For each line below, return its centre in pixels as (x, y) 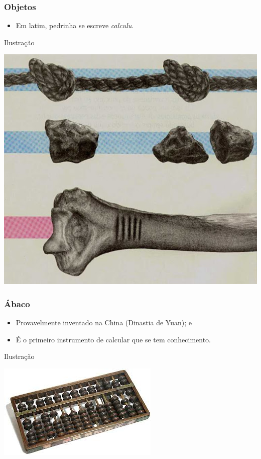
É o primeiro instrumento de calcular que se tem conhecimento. (113, 339)
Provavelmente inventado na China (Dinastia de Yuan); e (104, 322)
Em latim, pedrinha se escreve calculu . (75, 25)
